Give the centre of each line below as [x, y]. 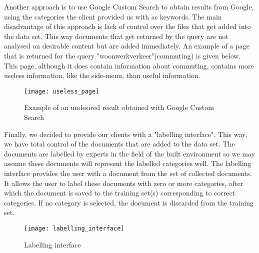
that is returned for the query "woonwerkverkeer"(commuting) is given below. [122, 55]
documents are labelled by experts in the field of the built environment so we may [129, 153]
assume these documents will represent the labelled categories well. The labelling [128, 163]
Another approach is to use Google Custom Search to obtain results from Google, [129, 6]
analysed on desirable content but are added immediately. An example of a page [127, 46]
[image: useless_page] [62, 91]
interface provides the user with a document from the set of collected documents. [128, 173]
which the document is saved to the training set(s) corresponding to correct [120, 193]
